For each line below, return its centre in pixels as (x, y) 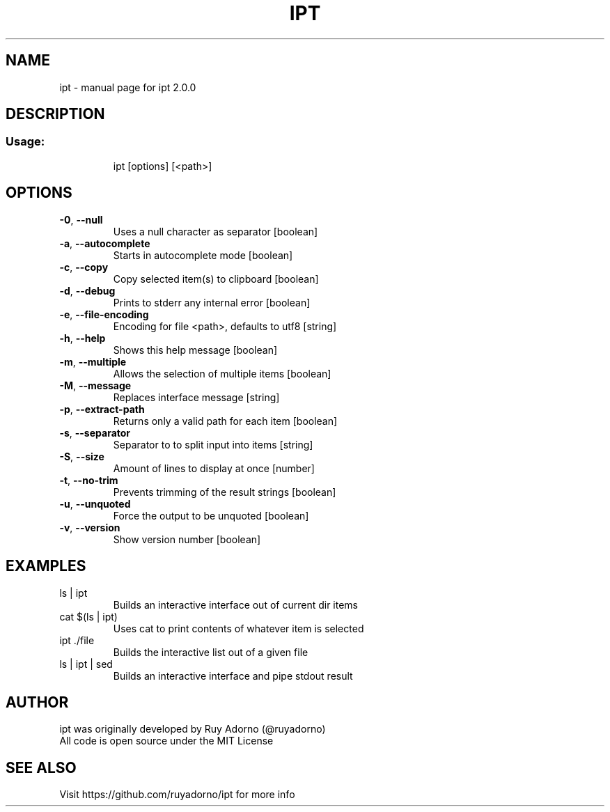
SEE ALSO (41, 767)
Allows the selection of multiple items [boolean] (222, 373)
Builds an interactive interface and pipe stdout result (233, 676)
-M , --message (95, 385)
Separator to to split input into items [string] (213, 444)
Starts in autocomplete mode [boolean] (203, 255)
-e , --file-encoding (104, 314)
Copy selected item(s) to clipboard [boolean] (216, 279)
